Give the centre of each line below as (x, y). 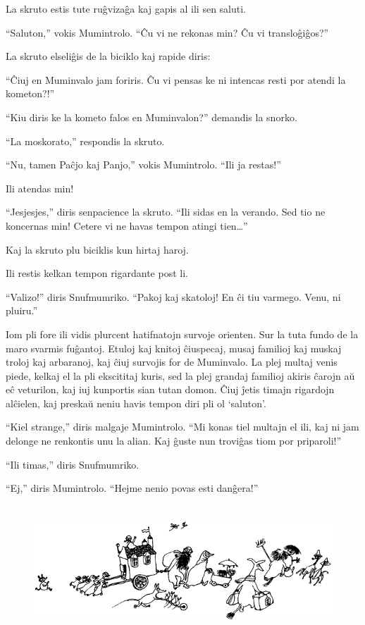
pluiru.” (22, 310)
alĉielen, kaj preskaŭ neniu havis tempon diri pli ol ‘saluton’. (136, 403)
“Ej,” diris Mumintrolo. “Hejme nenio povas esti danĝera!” (132, 488)
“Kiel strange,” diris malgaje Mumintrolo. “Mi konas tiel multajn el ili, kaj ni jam (182, 427)
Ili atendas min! (40, 188)
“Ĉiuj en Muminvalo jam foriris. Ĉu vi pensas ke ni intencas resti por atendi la (176, 79)
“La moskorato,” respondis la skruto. (85, 141)
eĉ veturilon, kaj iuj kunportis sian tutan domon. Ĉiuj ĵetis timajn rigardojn (170, 389)
